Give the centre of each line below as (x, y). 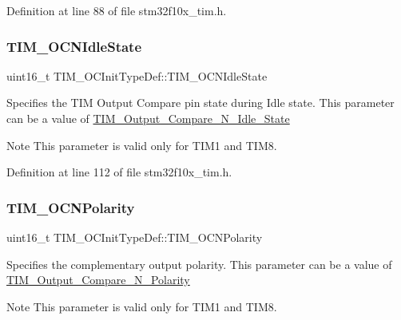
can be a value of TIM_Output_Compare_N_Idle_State (148, 118)
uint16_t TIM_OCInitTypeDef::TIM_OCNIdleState (137, 75)
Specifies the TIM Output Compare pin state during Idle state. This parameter (200, 103)
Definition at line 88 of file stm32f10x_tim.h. (117, 10)
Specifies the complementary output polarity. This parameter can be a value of (199, 264)
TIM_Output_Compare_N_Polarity (98, 280)
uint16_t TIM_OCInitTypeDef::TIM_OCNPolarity (135, 237)
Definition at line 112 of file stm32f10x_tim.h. (119, 172)
